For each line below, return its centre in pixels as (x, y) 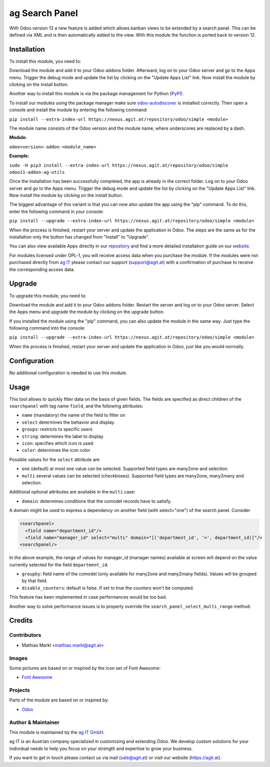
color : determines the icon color (56, 450)
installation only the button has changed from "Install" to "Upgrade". (79, 237)
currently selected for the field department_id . (59, 565)
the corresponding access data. (42, 269)
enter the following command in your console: (56, 211)
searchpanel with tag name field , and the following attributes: (76, 406)
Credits (21, 620)
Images (18, 658)
